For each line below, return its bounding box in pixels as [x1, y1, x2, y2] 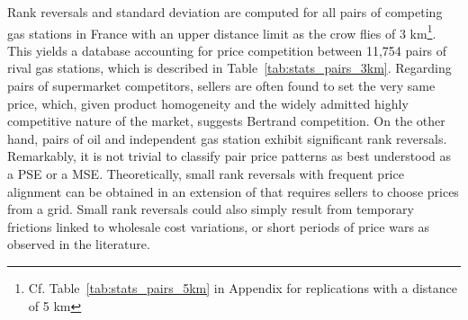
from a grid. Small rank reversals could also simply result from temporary [7, 200, 414, 218]
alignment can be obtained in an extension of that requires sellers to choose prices [7, 182, 459, 200]
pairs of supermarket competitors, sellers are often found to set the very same [7, 76, 436, 95]
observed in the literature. [7, 235, 150, 253]
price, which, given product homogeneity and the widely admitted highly [7, 93, 409, 112]
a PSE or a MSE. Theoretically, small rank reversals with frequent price [7, 164, 404, 182]
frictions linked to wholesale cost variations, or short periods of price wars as [7, 217, 430, 236]
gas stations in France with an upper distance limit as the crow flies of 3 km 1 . [7, 21, 436, 42]
